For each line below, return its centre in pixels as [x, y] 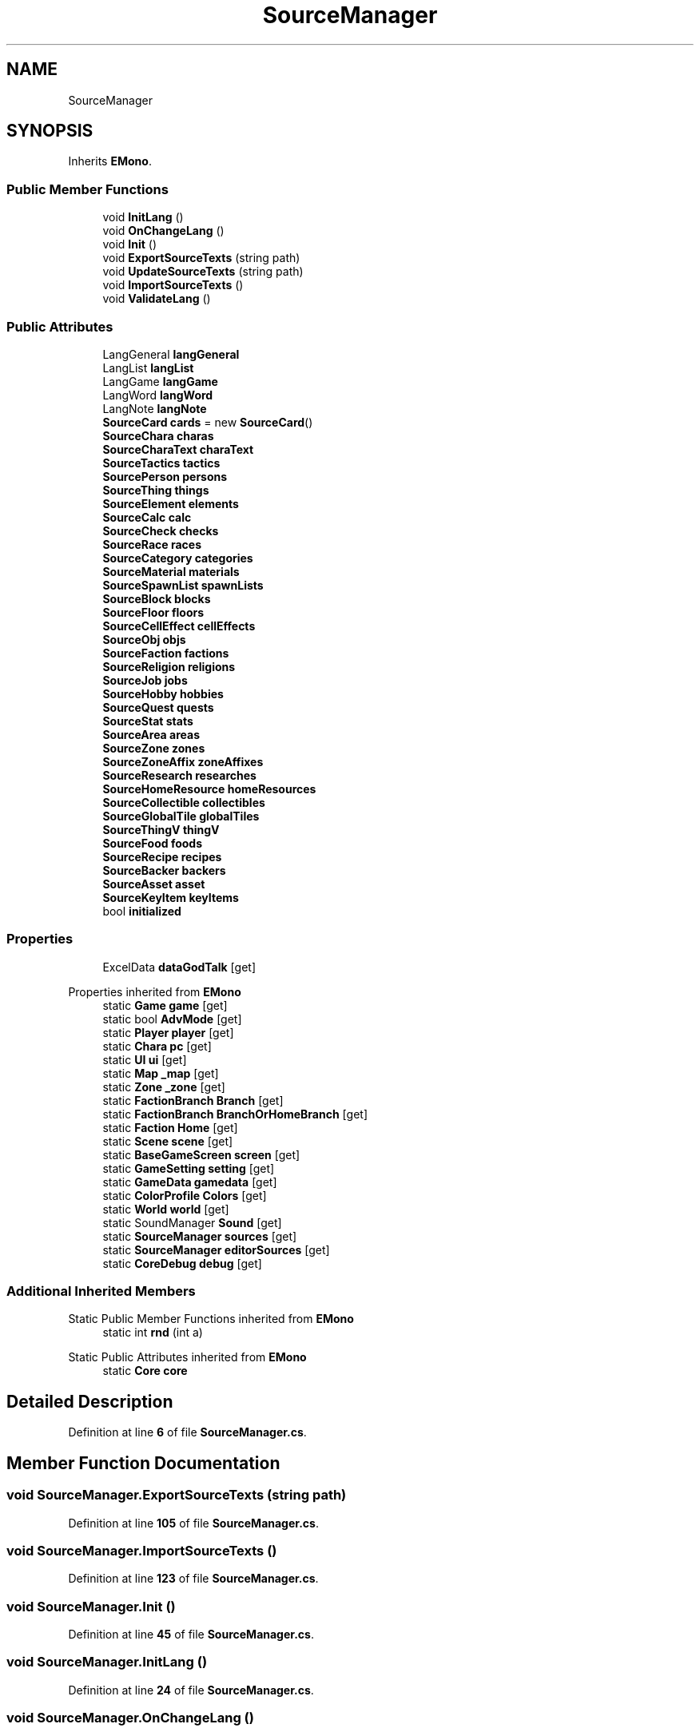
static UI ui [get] [145, 1059]
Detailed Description [90, 1401]
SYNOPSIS [50, 131]
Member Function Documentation [143, 1463]
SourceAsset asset [154, 884]
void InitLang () [143, 217]
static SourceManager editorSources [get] [216, 1249]
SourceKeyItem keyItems [171, 897]
